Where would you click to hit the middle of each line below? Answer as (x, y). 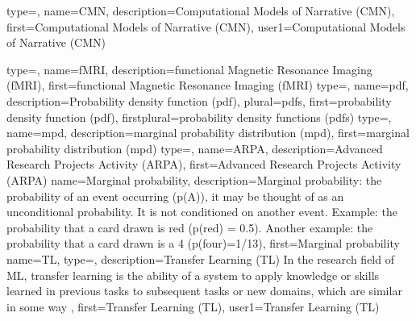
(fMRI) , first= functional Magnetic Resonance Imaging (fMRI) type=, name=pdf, (208, 85)
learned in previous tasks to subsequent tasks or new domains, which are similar (204, 291)
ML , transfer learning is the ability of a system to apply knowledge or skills (193, 275)
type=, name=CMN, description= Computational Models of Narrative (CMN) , (201, 10)
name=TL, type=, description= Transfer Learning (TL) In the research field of (200, 258)
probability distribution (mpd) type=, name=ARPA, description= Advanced (195, 148)
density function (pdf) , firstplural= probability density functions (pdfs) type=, (199, 117)
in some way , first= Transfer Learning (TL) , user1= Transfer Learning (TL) (193, 306)
